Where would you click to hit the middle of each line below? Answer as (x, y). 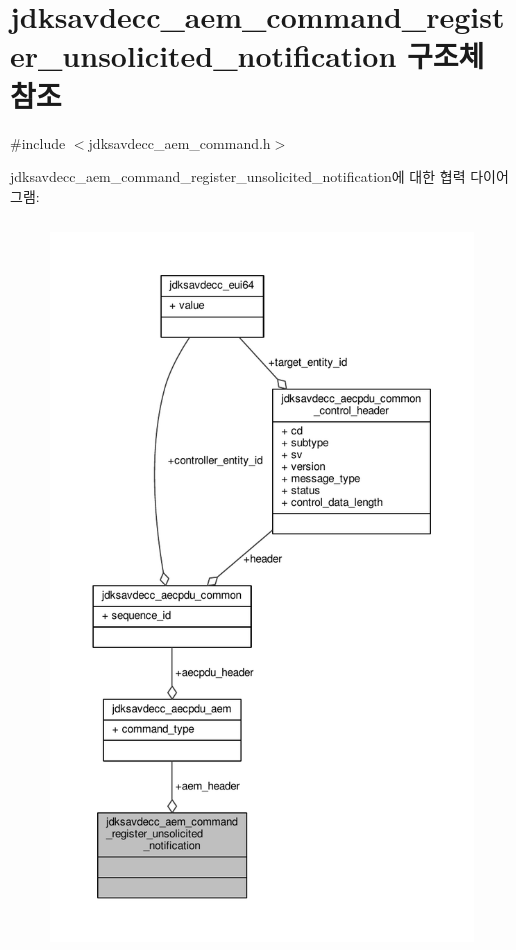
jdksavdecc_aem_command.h (179, 142)
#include (38, 142)
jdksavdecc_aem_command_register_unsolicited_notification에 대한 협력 (238, 176)
